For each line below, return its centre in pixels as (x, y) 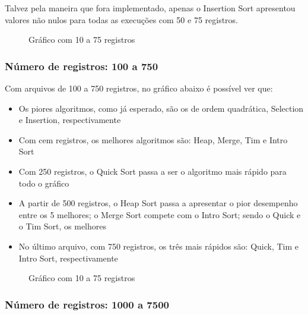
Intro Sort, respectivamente (68, 258)
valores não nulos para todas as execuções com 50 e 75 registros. (122, 19)
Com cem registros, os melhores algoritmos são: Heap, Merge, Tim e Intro (153, 139)
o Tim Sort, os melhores (63, 226)
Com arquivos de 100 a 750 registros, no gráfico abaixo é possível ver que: (139, 88)
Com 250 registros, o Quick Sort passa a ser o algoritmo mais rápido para (153, 171)
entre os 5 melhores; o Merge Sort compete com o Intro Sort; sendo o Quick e (160, 214)
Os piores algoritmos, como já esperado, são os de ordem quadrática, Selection (161, 108)
